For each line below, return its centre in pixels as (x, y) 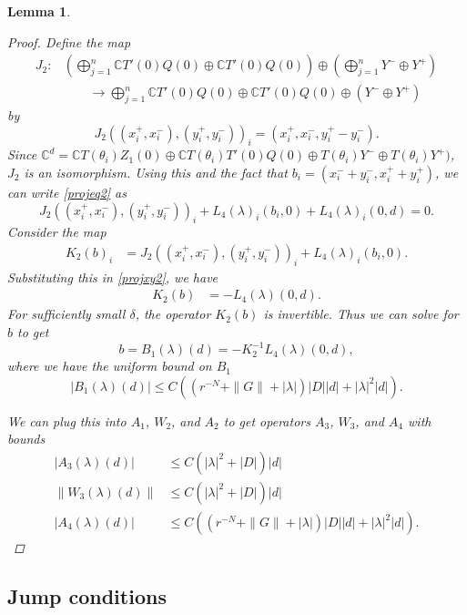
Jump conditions (87, 596)
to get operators (267, 420)
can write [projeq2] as (67, 193)
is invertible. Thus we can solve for (361, 314)
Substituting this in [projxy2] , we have (113, 277)
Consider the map (57, 232)
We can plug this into (67, 420)
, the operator (173, 314)
